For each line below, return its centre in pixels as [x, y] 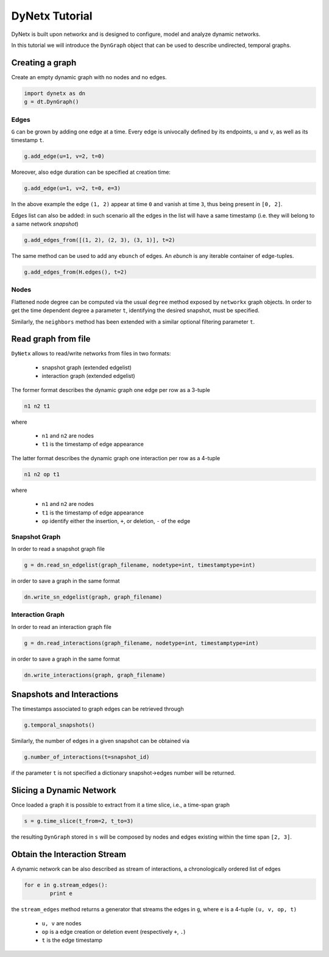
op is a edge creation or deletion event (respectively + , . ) [114, 932]
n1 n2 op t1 [42, 474]
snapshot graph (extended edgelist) [87, 367]
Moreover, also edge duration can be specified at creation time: [91, 172]
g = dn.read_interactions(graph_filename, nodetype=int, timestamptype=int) [141, 643]
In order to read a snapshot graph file [58, 549]
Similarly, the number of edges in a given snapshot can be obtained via [101, 741]
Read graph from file [51, 339]
